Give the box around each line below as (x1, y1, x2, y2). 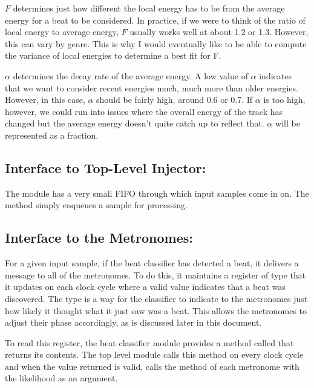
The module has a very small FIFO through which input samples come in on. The (5, 186, 309, 199)
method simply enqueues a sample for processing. (5, 199, 188, 211)
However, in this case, (5, 93, 85, 106)
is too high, (263, 93, 306, 106)
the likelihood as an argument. (5, 372, 118, 384)
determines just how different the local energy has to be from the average (13, 2, 285, 14)
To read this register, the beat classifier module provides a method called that (5, 336, 294, 349)
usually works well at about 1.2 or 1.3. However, (129, 25, 309, 38)
